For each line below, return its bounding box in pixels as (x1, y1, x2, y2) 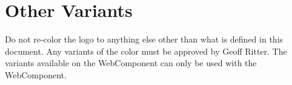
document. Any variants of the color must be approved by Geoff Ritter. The (5, 44, 287, 57)
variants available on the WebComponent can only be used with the (5, 56, 257, 69)
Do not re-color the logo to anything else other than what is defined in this (5, 33, 284, 46)
